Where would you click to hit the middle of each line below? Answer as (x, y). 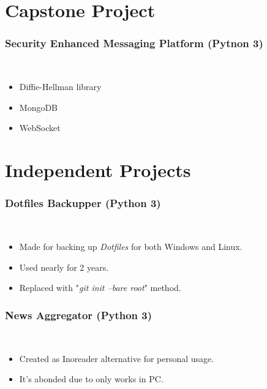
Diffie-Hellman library (60, 87)
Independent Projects (98, 170)
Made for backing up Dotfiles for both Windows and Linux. (131, 247)
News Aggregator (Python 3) (79, 315)
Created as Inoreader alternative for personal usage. (117, 358)
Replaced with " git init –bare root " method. (100, 288)
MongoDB (39, 107)
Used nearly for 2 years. (64, 267)
